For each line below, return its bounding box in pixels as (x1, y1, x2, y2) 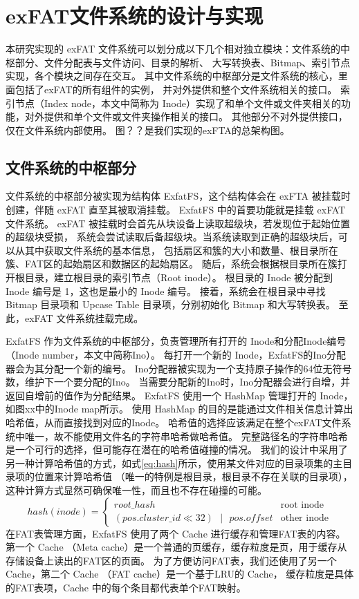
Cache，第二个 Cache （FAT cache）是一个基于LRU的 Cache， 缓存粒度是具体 (6, 567, 354, 581)
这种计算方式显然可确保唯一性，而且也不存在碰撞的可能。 (6, 482, 267, 497)
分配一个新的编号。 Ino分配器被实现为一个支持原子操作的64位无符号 (44, 361, 352, 375)
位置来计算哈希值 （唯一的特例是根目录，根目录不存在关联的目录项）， (34, 469, 353, 484)
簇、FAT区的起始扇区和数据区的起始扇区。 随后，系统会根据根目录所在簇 (6, 256, 338, 271)
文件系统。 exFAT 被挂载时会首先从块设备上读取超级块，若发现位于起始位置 (6, 216, 350, 230)
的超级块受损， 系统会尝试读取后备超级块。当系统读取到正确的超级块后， (6, 229, 338, 244)
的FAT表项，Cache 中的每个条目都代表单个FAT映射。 (6, 580, 246, 594)
